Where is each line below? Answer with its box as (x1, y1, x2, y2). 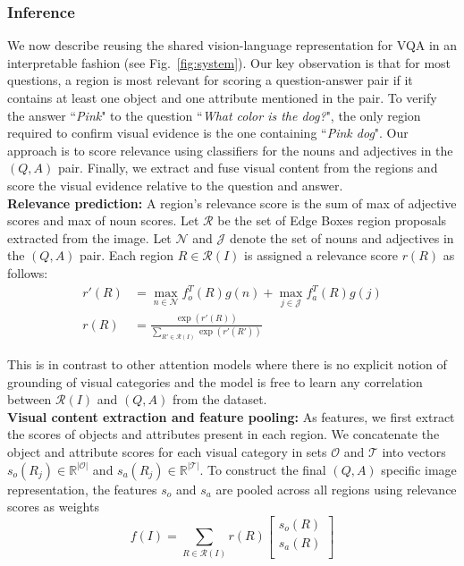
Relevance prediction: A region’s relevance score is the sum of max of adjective (7, 193, 457, 212)
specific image (381, 460, 457, 478)
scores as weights (7, 497, 99, 516)
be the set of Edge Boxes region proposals (217, 211, 447, 230)
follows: (7, 263, 48, 282)
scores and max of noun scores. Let (7, 211, 199, 230)
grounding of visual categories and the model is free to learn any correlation (7, 372, 423, 391)
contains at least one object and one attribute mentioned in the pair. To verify (7, 89, 437, 106)
